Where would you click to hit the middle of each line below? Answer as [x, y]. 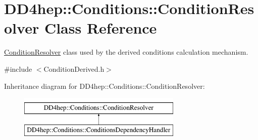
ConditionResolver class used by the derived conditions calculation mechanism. [126, 52]
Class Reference [100, 28]
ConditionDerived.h [74, 68]
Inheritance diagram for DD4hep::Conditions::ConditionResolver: [105, 86]
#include [18, 68]
